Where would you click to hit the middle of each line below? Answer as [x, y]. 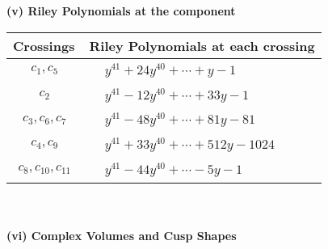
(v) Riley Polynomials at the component [121, 11]
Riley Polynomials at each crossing [202, 45]
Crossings [44, 45]
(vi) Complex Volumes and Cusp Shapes [122, 236]
